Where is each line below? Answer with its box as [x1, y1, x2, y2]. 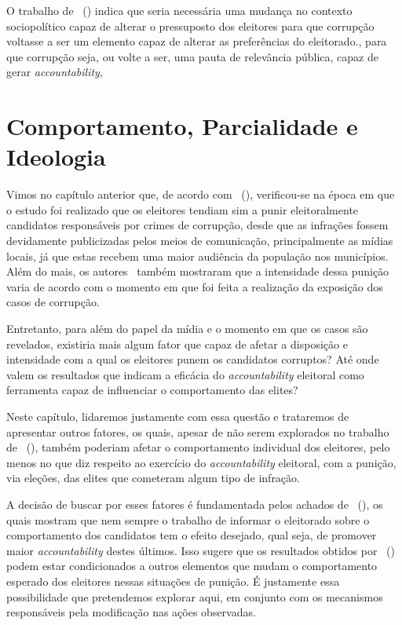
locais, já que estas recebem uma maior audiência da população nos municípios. [6, 247, 389, 264]
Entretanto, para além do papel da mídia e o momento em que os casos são [6, 320, 368, 337]
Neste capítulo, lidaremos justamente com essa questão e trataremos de [6, 408, 349, 424]
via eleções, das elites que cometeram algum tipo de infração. [6, 470, 300, 486]
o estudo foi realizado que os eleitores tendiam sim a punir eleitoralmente [6, 201, 359, 217]
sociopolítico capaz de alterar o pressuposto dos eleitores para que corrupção [6, 17, 375, 34]
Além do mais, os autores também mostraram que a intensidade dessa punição [6, 263, 389, 280]
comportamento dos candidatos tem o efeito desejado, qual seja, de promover [6, 527, 377, 543]
